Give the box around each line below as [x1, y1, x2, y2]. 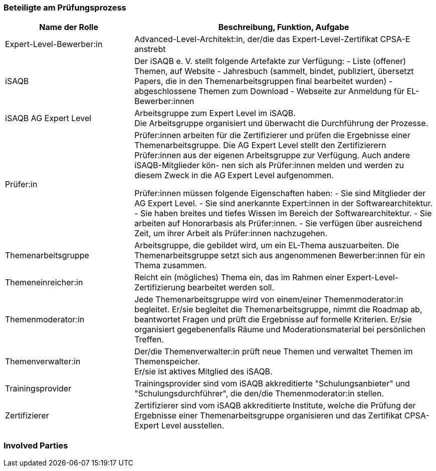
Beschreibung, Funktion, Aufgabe [218, 22, 349, 33]
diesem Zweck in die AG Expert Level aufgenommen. [134, 170, 334, 181]
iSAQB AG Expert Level [5, 113, 92, 124]
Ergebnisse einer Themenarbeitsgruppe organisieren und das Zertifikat [134, 410, 402, 421]
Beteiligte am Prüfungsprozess [4, 3, 126, 13]
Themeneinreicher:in [5, 277, 83, 288]
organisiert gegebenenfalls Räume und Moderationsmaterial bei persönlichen [134, 324, 425, 335]
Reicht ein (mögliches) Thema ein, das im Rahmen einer [134, 272, 345, 283]
